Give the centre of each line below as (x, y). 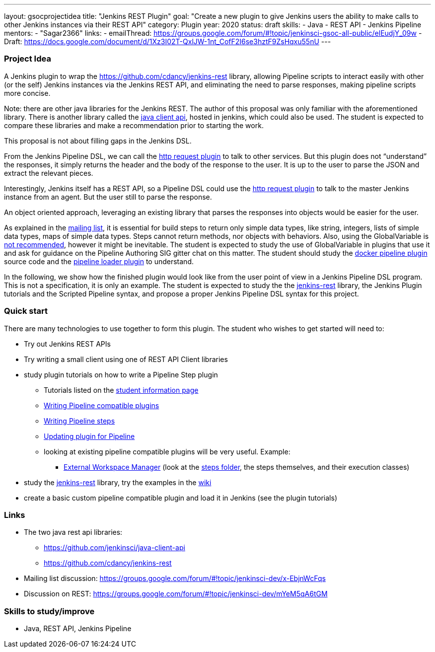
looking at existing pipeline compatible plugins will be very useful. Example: (167, 451)
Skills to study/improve (49, 611)
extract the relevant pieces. (49, 173)
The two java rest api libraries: (73, 532)
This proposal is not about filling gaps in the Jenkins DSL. (98, 141)
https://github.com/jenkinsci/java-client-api (114, 548)
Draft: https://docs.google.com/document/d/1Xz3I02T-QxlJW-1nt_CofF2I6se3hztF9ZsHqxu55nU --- (168, 41)
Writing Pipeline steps (79, 421)
